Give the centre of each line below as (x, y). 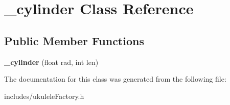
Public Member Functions (74, 40)
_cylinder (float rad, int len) (51, 62)
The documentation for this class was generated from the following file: (115, 79)
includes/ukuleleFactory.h (44, 96)
